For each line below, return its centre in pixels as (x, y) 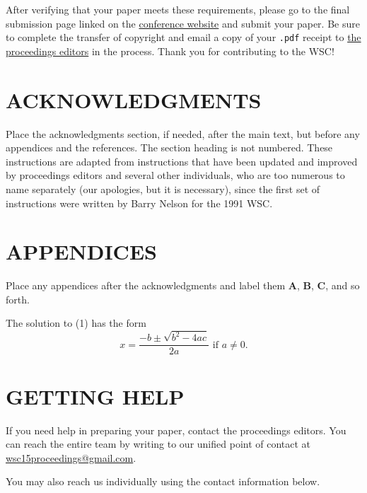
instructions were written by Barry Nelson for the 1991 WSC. (139, 203)
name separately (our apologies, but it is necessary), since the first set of (163, 188)
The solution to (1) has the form (76, 323)
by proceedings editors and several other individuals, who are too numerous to (175, 175)
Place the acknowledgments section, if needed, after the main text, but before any (183, 133)
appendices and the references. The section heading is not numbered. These (169, 147)
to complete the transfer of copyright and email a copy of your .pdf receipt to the (183, 37)
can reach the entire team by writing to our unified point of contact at (158, 444)
